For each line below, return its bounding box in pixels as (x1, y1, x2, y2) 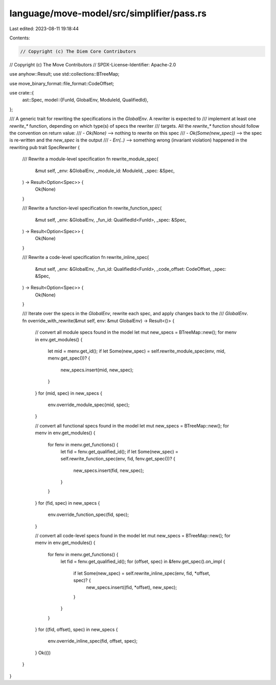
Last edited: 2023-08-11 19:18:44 (9, 26, 79, 32)
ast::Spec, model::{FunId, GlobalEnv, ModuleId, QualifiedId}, (22, 97, 148, 103)
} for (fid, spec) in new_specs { (35, 500, 100, 506)
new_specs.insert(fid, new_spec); (73, 467, 144, 474)
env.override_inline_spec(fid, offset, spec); (48, 638, 138, 644)
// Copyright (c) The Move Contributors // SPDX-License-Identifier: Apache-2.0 (9, 61, 176, 67)
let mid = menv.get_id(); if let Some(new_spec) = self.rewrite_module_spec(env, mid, (48, 348, 226, 355)
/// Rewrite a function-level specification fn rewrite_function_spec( (22, 205, 162, 211)
